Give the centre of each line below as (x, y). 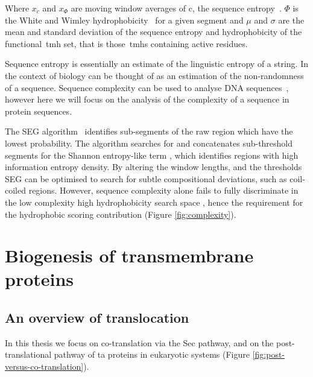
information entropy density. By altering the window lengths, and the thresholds (153, 167)
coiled (15, 190)
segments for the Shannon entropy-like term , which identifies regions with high (152, 155)
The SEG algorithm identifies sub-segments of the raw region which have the (149, 131)
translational (28, 354)
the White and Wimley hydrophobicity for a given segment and (124, 20)
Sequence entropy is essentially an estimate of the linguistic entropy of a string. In (157, 64)
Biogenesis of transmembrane (129, 255)
